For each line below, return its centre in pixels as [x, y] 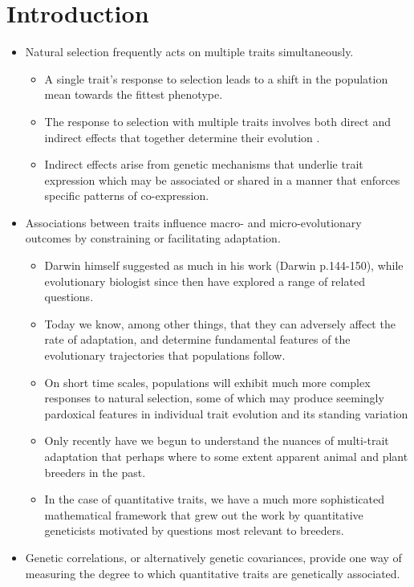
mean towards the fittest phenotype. [134, 94]
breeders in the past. [95, 472]
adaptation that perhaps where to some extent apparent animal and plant [226, 456]
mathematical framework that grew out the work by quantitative [204, 514]
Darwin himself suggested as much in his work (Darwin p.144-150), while [224, 265]
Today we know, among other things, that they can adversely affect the [220, 323]
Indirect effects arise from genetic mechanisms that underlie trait [204, 164]
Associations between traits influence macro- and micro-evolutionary [193, 222]
